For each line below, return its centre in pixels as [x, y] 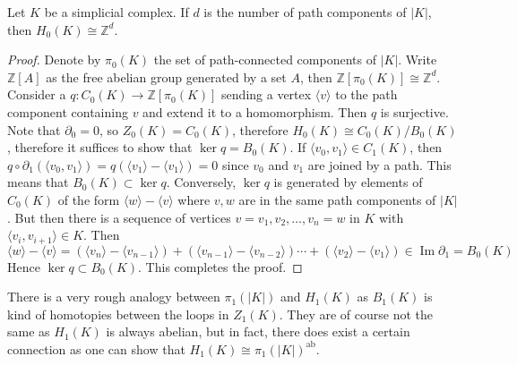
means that [38, 182]
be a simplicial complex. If [116, 12]
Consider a [37, 94]
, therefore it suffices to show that [100, 147]
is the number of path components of [305, 12]
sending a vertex [267, 94]
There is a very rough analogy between [114, 297]
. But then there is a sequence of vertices [119, 217]
